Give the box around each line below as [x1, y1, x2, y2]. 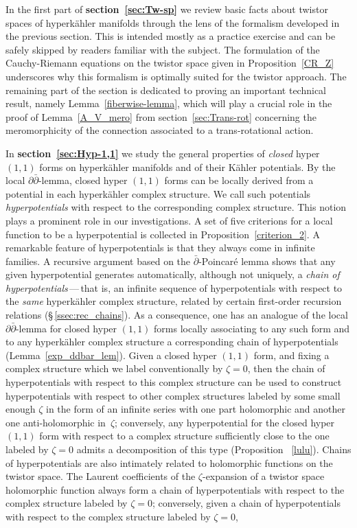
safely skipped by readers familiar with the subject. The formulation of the [5, 42, 320, 56]
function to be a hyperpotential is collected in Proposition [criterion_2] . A [5, 227, 320, 241]
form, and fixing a [253, 347, 330, 362]
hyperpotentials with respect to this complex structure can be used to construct [5, 375, 342, 389]
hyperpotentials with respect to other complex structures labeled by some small [5, 388, 341, 402]
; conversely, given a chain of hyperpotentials [152, 496, 341, 510]
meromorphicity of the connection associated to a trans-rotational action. [5, 123, 314, 137]
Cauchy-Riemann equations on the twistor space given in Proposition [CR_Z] [5, 56, 334, 70]
